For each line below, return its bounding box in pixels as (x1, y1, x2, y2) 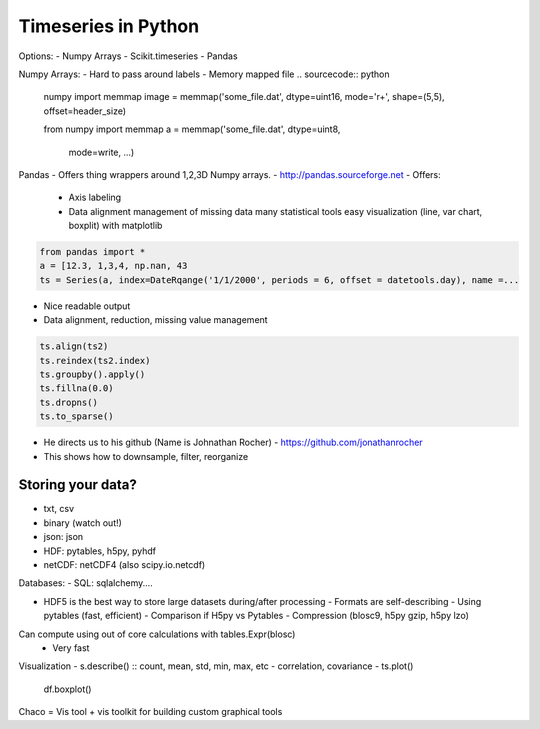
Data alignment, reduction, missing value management (43, 314, 269, 326)
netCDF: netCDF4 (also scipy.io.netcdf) (43, 558, 206, 570)
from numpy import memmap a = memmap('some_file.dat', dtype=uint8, (43, 123, 341, 135)
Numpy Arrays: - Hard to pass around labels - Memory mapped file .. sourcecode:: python (18, 68, 390, 80)
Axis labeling (68, 191, 122, 204)
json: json (43, 531, 84, 543)
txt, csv (43, 503, 75, 515)
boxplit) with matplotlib (68, 220, 163, 232)
